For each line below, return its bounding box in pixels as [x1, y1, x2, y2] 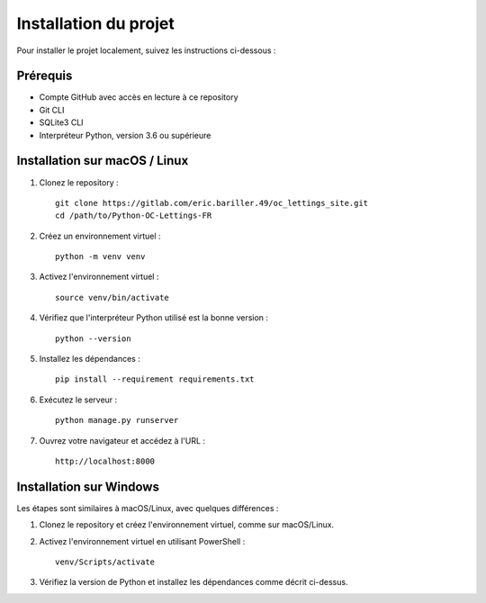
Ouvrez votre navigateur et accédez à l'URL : [39, 435, 206, 445]
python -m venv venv [55, 252, 146, 262]
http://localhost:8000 [55, 456, 156, 466]
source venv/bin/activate [55, 292, 170, 302]
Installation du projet [16, 13, 175, 33]
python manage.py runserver [55, 415, 179, 426]
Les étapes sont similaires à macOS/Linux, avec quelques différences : [16, 502, 279, 513]
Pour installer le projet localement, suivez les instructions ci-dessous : [16, 45, 276, 56]
